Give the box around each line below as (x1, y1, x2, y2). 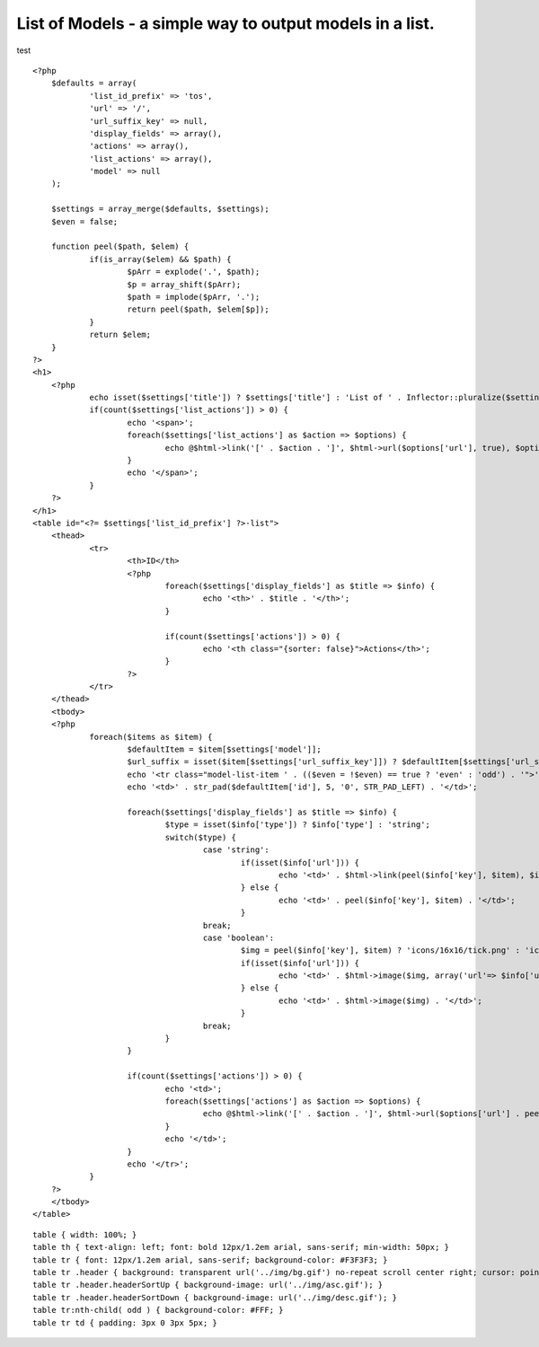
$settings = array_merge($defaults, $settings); (50, 204, 269, 215)
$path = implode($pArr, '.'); (127, 292, 261, 302)
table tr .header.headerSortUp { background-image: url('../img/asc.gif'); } (32, 1280, 384, 1290)
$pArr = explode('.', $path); (127, 267, 261, 277)
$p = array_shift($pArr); (127, 279, 242, 289)
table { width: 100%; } (32, 1229, 137, 1239)
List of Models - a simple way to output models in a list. (16, 13, 435, 33)
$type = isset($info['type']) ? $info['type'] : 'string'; (164, 820, 431, 830)
